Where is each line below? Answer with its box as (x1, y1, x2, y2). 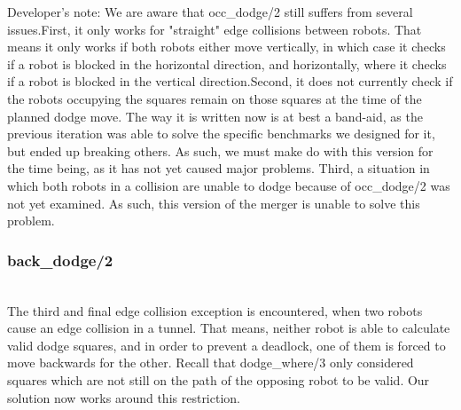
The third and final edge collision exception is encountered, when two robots (7, 301, 423, 319)
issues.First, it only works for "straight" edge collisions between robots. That (7, 20, 422, 38)
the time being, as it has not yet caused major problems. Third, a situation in (7, 159, 430, 177)
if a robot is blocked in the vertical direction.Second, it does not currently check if (7, 72, 453, 91)
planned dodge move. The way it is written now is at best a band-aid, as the (7, 106, 423, 125)
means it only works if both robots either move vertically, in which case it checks (7, 37, 446, 56)
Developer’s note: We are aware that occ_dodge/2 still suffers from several (7, 3, 413, 20)
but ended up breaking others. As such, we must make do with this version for (7, 141, 434, 160)
